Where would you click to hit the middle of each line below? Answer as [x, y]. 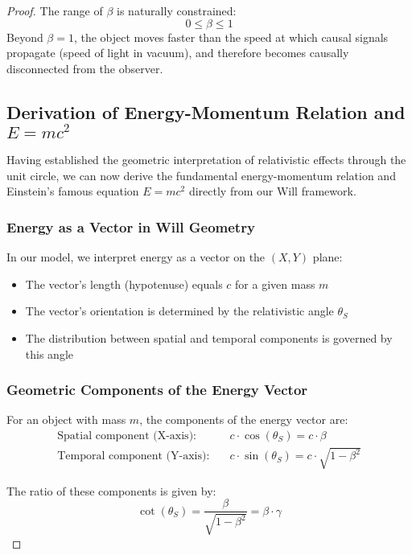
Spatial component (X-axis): [127, 436]
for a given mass [275, 284]
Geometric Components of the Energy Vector [157, 390]
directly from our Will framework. [272, 191]
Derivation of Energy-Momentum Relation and [206, 111]
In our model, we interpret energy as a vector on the [136, 257]
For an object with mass [66, 419]
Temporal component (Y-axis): [134, 456]
